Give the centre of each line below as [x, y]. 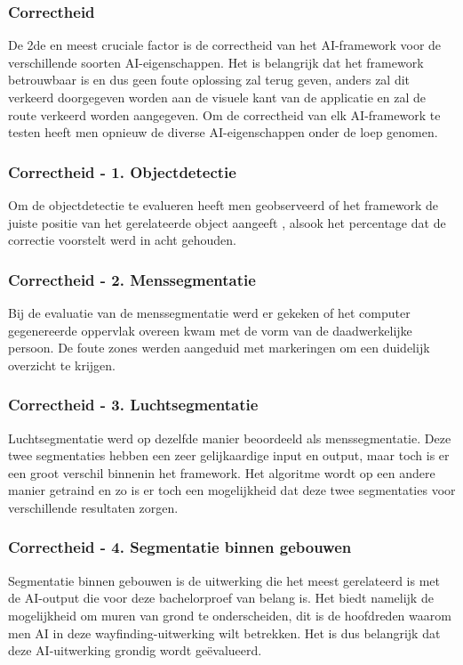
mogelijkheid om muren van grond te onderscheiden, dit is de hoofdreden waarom [230, 615]
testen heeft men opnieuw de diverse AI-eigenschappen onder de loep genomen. [223, 132]
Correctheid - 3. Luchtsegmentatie [133, 405]
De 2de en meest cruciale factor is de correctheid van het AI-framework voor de [225, 45]
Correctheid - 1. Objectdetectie [122, 171]
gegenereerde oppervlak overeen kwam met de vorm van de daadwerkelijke [210, 330]
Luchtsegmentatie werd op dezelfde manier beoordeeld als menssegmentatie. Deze [230, 438]
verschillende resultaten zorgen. [93, 507]
